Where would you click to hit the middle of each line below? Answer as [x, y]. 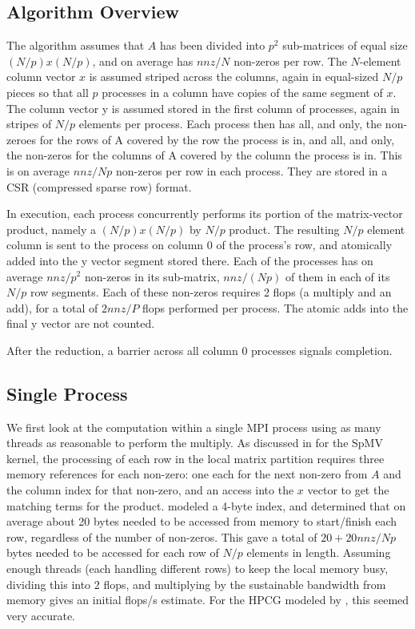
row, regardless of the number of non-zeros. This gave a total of [162, 536]
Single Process [67, 393]
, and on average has [143, 60]
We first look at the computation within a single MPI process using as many [194, 427]
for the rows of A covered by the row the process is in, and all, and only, [217, 139]
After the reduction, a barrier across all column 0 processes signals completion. [200, 350]
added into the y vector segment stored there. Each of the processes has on [190, 260]
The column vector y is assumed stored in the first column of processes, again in [203, 108]
